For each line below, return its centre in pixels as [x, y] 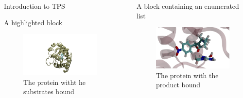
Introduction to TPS [35, 6]
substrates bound [49, 91]
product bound [178, 85]
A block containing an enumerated [188, 6]
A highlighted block [33, 22]
